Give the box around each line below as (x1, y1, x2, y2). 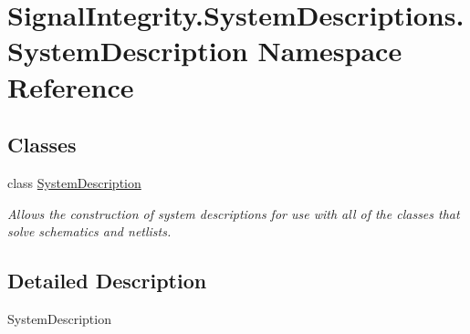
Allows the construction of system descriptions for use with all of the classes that (7, 204, 460, 223)
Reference (7, 68, 134, 105)
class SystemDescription (7, 172, 141, 192)
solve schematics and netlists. (7, 222, 172, 241)
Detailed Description (7, 266, 207, 295)
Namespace (257, 32, 402, 69)
